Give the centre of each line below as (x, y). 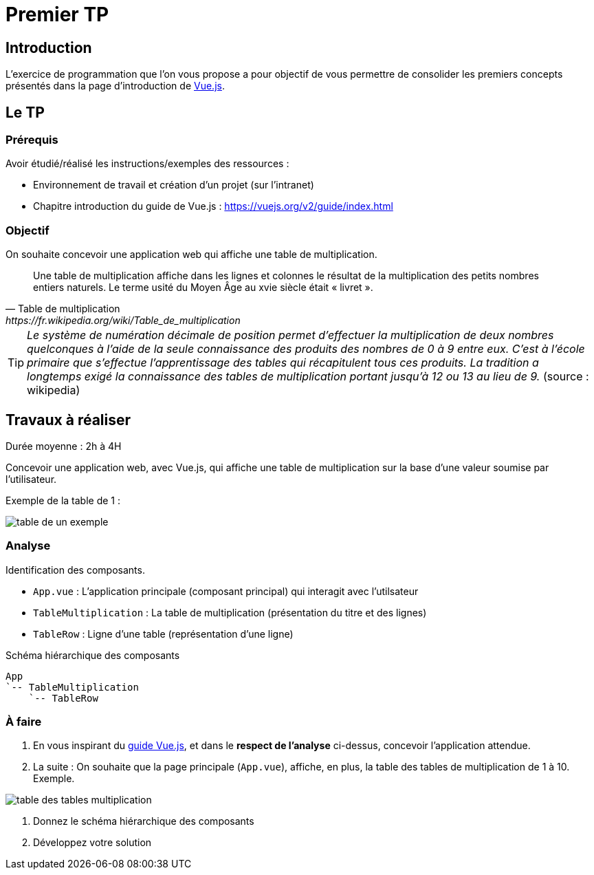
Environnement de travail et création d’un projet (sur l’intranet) (174, 185)
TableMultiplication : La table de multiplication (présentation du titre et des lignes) (230, 612)
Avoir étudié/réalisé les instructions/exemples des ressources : (147, 164)
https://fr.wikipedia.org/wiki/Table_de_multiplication (123, 321)
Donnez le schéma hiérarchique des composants (144, 821)
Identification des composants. (75, 570)
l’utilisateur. (31, 479)
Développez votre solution (92, 843)
